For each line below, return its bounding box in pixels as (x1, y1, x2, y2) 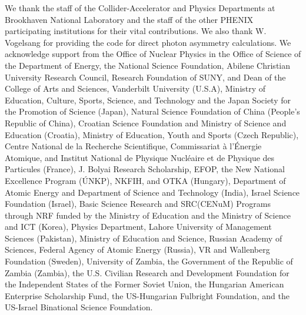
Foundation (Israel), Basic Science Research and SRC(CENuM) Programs (5, 197, 271, 210)
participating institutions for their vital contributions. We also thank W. (5, 25, 267, 37)
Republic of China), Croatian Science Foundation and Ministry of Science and (5, 116, 287, 129)
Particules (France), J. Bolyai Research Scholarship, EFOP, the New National (5, 163, 285, 175)
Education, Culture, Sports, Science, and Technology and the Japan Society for (5, 93, 291, 106)
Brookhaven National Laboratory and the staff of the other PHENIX (5, 13, 254, 25)
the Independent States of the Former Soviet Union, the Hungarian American (5, 278, 284, 290)
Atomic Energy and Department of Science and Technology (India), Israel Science (5, 186, 300, 198)
